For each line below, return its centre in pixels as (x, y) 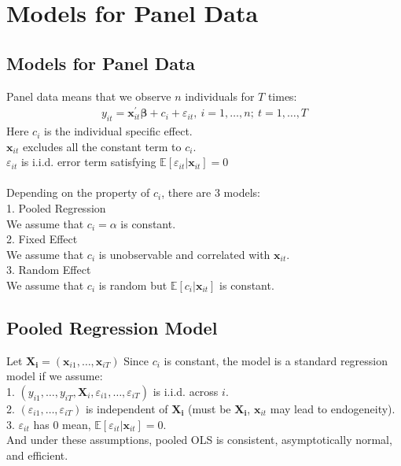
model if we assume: (55, 376)
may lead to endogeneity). (333, 409)
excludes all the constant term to (102, 146)
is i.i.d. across (186, 391)
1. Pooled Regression (56, 208)
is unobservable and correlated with (184, 254)
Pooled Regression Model (112, 327)
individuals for (220, 96)
